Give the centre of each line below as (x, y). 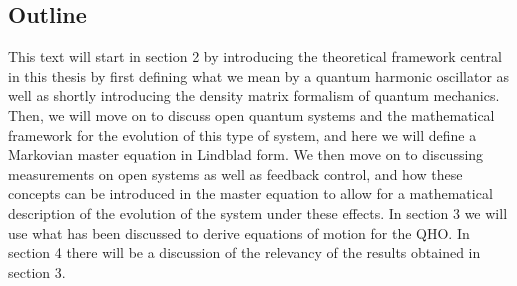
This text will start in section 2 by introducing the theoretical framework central (255, 56)
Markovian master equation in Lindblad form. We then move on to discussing (246, 154)
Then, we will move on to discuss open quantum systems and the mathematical (251, 114)
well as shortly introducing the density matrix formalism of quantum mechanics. (254, 95)
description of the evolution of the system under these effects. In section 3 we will (258, 212)
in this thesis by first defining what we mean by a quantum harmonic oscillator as (259, 75)
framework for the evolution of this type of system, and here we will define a (242, 134)
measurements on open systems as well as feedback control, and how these (235, 173)
